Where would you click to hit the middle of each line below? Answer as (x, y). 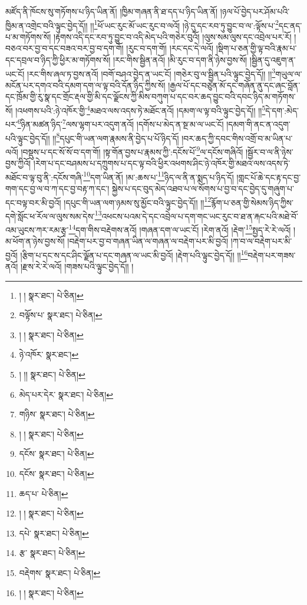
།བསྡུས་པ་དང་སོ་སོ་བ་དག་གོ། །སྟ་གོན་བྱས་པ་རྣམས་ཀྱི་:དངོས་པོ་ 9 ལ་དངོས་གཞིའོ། (132, 151)
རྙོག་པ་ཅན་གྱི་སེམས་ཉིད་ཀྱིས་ (252, 202)
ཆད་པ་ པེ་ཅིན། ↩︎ (44, 493)
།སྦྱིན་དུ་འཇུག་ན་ (273, 60)
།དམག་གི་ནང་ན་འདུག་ (258, 124)
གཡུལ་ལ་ (289, 73)
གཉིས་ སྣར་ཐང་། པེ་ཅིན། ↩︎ (57, 414)
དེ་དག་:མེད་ (282, 110)
